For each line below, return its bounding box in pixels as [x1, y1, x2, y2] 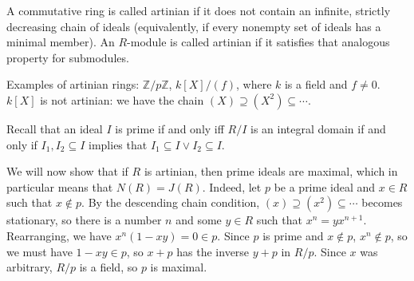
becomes [361, 194, 403, 211]
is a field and [284, 76, 348, 93]
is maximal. [150, 259, 207, 275]
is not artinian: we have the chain [40, 91, 204, 108]
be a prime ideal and [274, 178, 376, 195]
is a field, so [79, 259, 138, 275]
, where [235, 76, 272, 93]
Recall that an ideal [6, 120, 103, 137]
